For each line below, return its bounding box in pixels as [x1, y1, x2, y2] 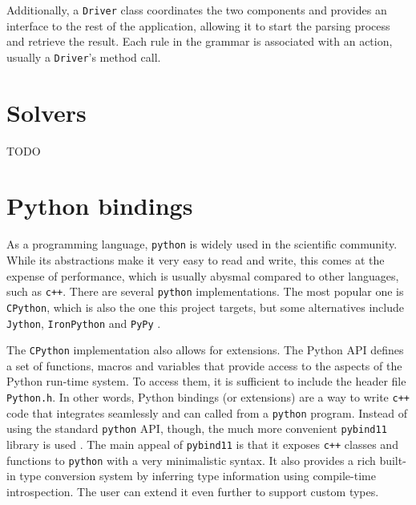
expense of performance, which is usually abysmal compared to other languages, [6, 267, 399, 284]
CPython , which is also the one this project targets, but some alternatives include [6, 298, 404, 315]
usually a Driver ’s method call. [6, 48, 161, 65]
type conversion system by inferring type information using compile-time [19, 467, 376, 484]
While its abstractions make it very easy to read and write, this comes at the [6, 252, 385, 268]
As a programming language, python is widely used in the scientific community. [6, 236, 398, 252]
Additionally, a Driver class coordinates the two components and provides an [6, 2, 387, 18]
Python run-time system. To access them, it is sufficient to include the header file [6, 373, 406, 390]
